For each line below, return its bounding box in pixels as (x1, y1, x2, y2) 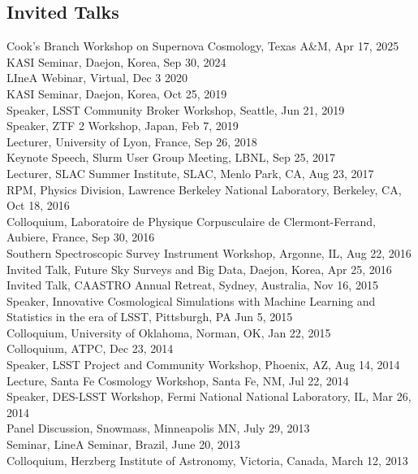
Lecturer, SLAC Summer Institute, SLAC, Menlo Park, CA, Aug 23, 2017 (6, 164, 374, 181)
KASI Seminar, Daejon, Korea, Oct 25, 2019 (6, 85, 227, 102)
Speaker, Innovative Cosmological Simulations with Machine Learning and (6, 292, 376, 309)
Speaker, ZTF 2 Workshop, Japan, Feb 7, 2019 (6, 117, 239, 134)
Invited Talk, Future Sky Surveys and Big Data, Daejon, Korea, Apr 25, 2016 (6, 260, 392, 277)
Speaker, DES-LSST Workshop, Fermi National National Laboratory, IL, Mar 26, (6, 388, 412, 405)
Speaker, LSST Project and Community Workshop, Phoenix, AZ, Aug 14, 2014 (6, 356, 400, 373)
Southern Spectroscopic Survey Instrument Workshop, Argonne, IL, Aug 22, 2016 (6, 244, 412, 261)
